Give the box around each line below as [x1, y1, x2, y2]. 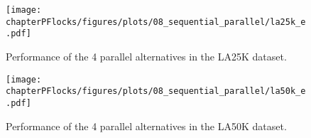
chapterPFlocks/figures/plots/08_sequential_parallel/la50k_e [6, 86, 306, 97]
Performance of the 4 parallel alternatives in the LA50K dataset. [6, 118, 287, 133]
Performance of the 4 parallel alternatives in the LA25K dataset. [6, 48, 287, 63]
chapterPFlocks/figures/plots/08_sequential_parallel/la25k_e [6, 16, 306, 27]
